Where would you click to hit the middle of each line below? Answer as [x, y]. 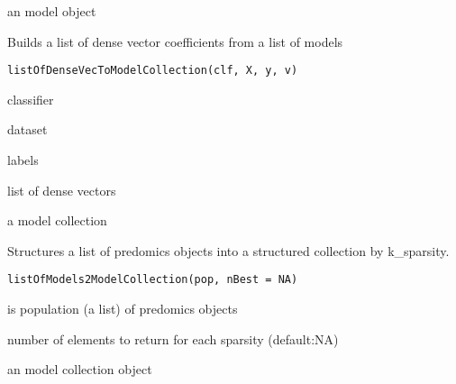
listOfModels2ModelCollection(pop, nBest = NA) [153, 280]
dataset [27, 129]
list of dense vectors [62, 190]
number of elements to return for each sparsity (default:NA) [173, 338]
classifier [31, 99]
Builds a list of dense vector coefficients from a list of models [175, 41]
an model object [52, 11]
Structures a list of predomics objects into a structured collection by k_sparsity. [228, 250]
